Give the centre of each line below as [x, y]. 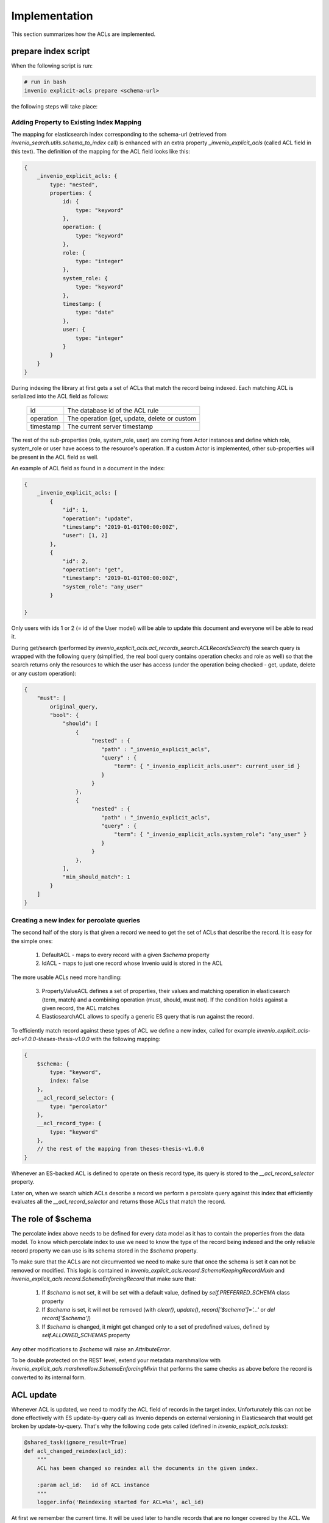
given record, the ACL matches [81, 1008]
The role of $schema [51, 1219]
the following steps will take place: [55, 106]
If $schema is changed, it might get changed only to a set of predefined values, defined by [156, 1327]
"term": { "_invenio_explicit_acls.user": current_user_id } [207, 766]
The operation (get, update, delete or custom [132, 419]
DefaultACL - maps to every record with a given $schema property [126, 955]
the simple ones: [32, 941]
